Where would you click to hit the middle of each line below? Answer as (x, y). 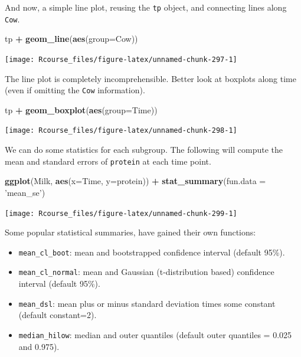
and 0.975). (39, 346)
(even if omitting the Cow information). (75, 90)
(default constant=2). (58, 315)
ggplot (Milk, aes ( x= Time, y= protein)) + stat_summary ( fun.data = (135, 181)
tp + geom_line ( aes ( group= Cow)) (71, 39)
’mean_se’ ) (25, 192)
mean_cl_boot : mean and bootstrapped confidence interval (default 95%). (152, 252)
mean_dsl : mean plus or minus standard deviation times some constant (147, 303)
